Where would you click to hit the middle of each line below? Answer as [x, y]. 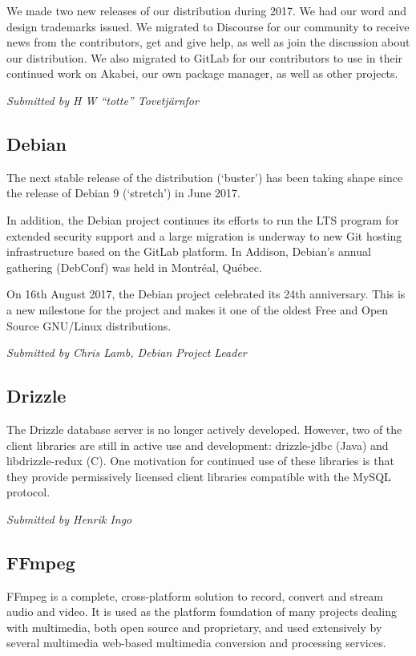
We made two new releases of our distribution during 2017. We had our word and [207, 10]
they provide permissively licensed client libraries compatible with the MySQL [199, 476]
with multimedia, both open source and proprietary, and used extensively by [194, 627]
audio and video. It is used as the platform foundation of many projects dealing [202, 611]
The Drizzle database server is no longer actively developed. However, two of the [204, 429]
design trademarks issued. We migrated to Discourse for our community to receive [208, 26]
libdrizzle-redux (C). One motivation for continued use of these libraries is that [200, 461]
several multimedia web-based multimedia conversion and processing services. [196, 643]
